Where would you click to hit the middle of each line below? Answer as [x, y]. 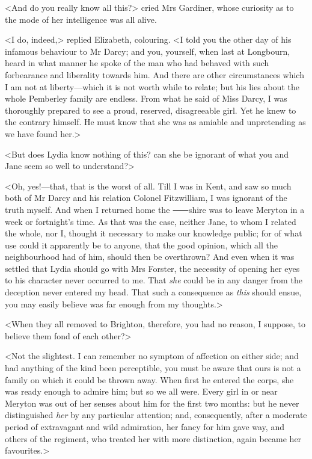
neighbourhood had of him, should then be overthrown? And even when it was [150, 257]
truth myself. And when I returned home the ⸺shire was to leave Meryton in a [155, 209]
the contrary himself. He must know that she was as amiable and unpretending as [155, 122]
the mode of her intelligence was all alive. [81, 19]
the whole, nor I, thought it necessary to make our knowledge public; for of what [154, 233]
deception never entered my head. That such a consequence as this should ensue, [153, 292]
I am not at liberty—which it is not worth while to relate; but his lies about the [152, 86]
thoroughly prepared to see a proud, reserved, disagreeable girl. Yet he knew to [151, 110]
